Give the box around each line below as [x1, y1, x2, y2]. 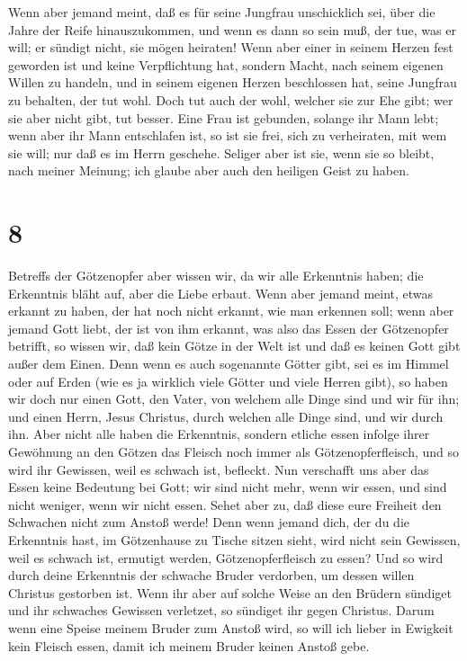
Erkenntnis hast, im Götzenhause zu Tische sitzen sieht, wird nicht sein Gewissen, [8, 530, 461, 549]
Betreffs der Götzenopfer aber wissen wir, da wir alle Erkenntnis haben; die [8, 266, 424, 285]
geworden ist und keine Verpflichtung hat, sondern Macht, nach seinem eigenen [8, 55, 444, 74]
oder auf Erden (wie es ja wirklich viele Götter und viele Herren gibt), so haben [8, 371, 448, 390]
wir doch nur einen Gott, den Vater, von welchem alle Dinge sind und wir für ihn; [8, 389, 460, 408]
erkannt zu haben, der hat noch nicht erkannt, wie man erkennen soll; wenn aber [8, 301, 454, 320]
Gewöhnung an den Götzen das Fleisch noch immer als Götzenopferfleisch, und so [8, 442, 460, 460]
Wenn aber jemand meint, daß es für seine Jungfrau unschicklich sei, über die [8, 3, 436, 21]
